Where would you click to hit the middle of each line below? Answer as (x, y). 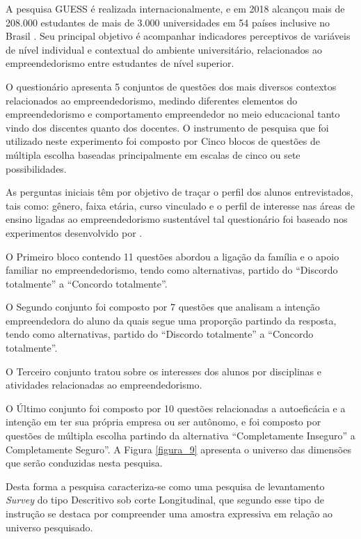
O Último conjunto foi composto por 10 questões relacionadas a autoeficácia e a (176, 408)
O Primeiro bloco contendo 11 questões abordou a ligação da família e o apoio (173, 256)
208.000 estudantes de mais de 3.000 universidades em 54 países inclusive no (168, 22)
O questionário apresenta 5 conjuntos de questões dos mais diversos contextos (171, 86)
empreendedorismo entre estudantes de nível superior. (120, 63)
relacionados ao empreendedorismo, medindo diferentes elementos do (152, 100)
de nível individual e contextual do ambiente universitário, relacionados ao (164, 49)
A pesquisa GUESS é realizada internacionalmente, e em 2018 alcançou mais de (175, 8)
